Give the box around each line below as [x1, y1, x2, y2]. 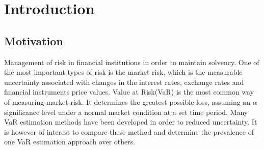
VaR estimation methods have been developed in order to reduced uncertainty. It [4, 116, 257, 127]
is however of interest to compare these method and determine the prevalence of [4, 126, 254, 137]
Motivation [4, 33, 63, 48]
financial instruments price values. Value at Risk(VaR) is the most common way [4, 86, 254, 97]
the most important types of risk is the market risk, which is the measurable [4, 67, 243, 77]
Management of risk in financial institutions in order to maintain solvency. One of [4, 56, 259, 67]
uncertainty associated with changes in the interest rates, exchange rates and [4, 76, 244, 87]
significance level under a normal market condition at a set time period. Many [4, 106, 248, 117]
